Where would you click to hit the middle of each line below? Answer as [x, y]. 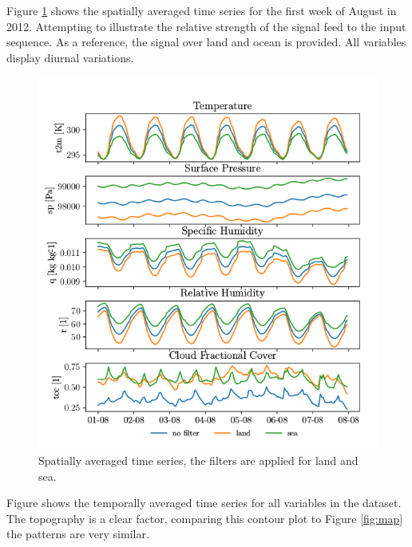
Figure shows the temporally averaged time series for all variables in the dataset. [204, 503]
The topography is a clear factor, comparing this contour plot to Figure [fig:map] [205, 518]
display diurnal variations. [70, 57]
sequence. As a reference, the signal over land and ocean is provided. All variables [206, 42]
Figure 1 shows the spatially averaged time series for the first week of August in [202, 10]
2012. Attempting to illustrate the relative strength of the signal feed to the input [206, 26]
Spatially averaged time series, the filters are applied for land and [198, 460]
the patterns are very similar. [78, 534]
